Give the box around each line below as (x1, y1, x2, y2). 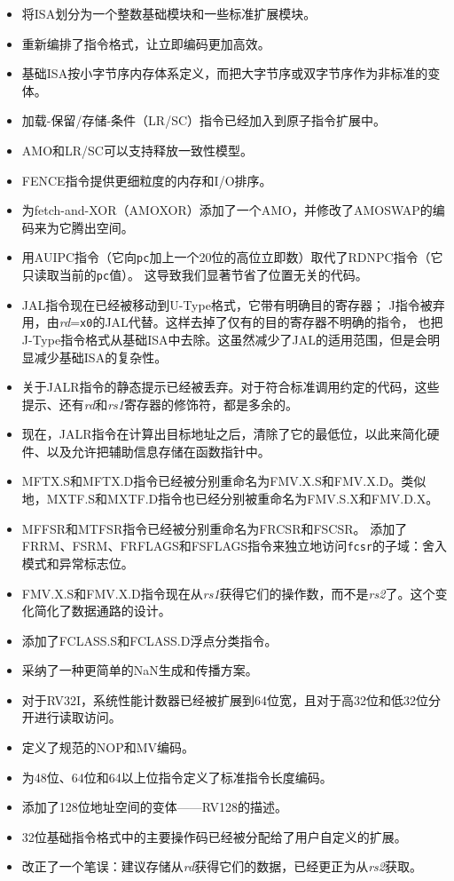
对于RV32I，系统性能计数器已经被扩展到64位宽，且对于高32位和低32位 (21, 690, 429, 709)
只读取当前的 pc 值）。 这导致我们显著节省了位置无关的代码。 (21, 266, 368, 283)
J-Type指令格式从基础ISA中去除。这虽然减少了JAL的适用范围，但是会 (21, 329, 427, 348)
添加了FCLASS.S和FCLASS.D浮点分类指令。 (21, 631, 278, 649)
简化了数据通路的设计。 (34, 601, 171, 620)
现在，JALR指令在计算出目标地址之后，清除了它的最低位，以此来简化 (21, 425, 427, 443)
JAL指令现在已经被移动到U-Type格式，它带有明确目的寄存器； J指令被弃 (21, 295, 445, 314)
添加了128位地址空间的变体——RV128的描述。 (21, 798, 288, 816)
